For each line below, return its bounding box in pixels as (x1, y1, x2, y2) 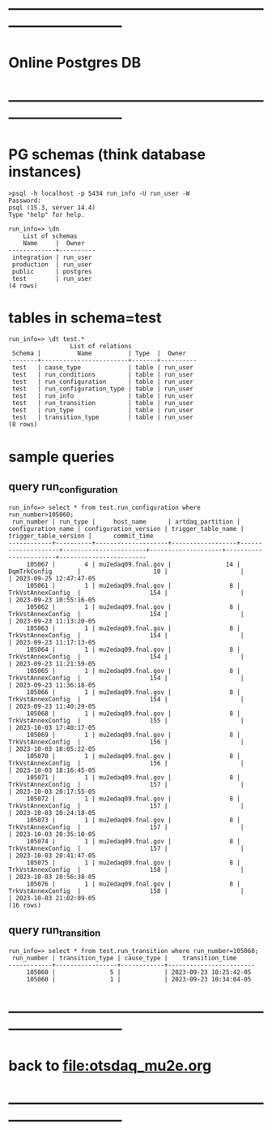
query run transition (8, 923, 101, 939)
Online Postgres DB (8, 54, 142, 72)
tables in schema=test (8, 308, 162, 327)
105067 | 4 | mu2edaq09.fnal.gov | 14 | (26, 560, 241, 568)
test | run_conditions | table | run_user (11, 371, 194, 379)
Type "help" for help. (8, 210, 85, 218)
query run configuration (8, 480, 118, 496)
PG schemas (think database (8, 145, 206, 163)
